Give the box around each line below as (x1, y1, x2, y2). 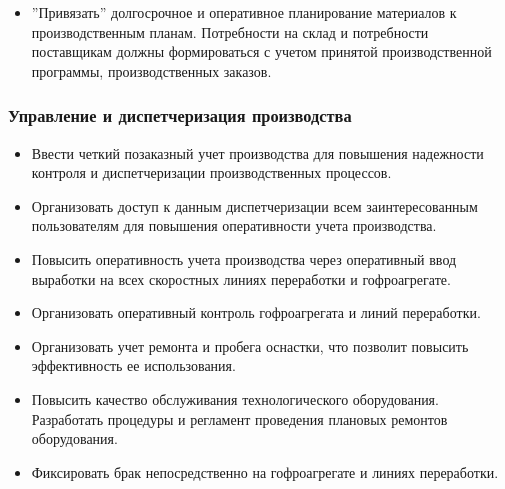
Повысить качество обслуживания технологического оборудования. (31, 388, 439, 409)
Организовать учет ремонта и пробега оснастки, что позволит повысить (31, 335, 469, 356)
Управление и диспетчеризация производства (8, 103, 352, 128)
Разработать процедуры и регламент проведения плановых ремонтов (31, 408, 448, 429)
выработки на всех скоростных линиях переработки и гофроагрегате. (31, 268, 451, 289)
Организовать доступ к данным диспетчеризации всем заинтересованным (31, 195, 478, 216)
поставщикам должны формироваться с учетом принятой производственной (31, 41, 492, 62)
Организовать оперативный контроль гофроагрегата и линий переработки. (31, 302, 481, 323)
